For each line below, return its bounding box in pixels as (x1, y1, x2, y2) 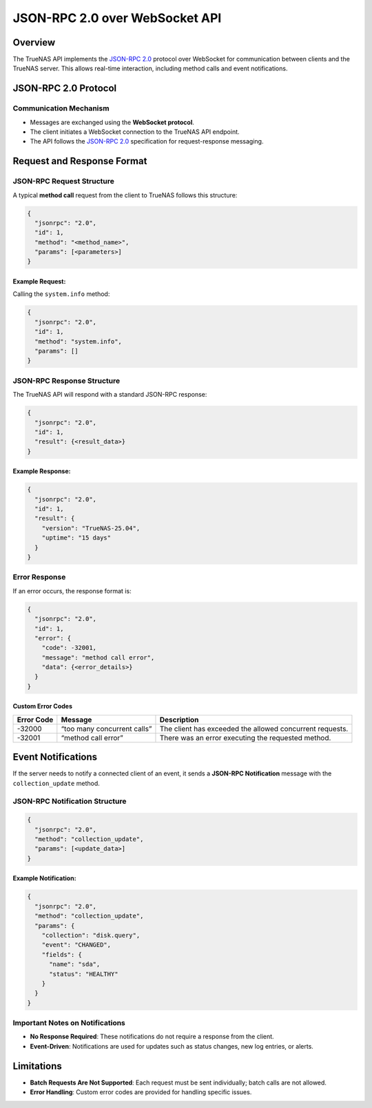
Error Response (12, 573, 66, 582)
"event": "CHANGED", (41, 941, 112, 949)
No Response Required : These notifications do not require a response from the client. (30, 1032, 275, 1041)
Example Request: (12, 277, 66, 286)
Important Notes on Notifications (12, 1018, 125, 1028)
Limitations (12, 1060, 62, 1072)
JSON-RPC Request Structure (12, 177, 115, 186)
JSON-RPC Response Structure (12, 376, 121, 386)
